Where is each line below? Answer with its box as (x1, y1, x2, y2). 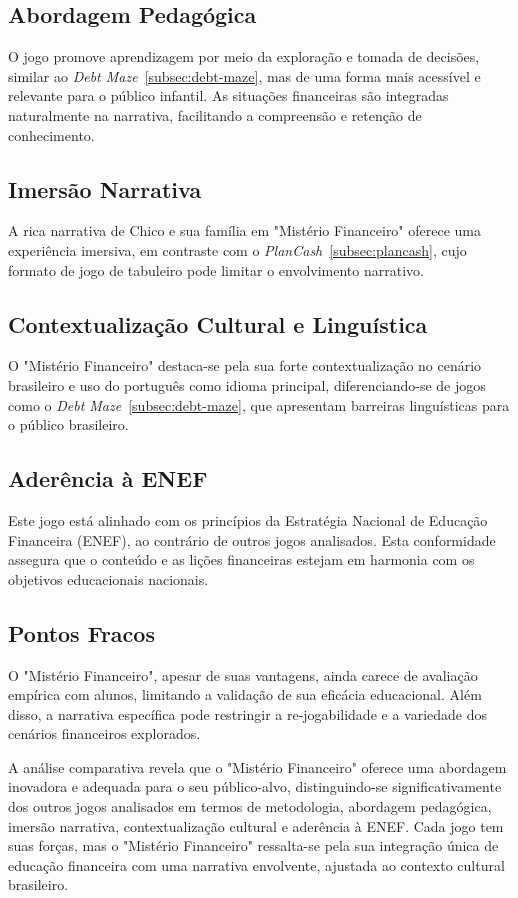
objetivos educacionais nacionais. (8, 568, 209, 589)
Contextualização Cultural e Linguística (8, 308, 428, 339)
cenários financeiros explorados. (8, 723, 201, 744)
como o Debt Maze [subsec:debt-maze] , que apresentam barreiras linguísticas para (8, 394, 510, 415)
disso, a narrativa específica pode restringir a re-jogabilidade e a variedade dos (8, 703, 487, 724)
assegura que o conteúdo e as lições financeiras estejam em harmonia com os (8, 549, 475, 570)
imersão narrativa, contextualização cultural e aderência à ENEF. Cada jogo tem (8, 815, 504, 836)
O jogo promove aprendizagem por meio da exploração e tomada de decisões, (8, 46, 480, 67)
